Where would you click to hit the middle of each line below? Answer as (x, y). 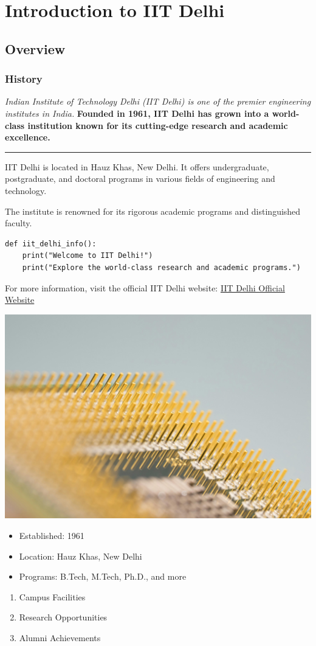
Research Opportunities (63, 617)
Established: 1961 (52, 535)
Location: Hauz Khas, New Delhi (81, 556)
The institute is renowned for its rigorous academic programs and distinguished (153, 211)
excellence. (28, 137)
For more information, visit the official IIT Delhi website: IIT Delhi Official (145, 287)
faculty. (19, 223)
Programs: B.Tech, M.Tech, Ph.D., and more (103, 576)
